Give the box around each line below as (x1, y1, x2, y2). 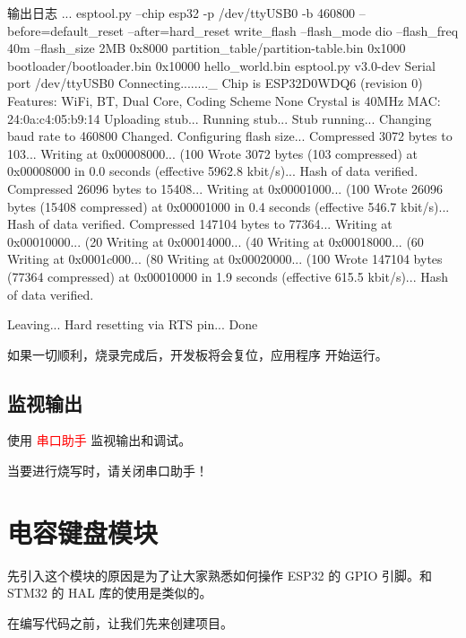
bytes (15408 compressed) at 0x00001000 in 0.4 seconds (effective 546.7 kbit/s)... (7, 197, 450, 215)
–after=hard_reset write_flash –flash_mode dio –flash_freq (127, 21, 459, 39)
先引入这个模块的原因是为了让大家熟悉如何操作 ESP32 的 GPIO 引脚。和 (7, 565, 432, 584)
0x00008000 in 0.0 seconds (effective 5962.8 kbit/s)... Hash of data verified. (7, 162, 419, 180)
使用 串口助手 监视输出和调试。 (7, 431, 192, 450)
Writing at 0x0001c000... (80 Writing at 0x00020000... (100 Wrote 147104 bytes (7, 249, 443, 268)
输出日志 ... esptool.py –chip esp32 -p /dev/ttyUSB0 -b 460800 (7, 4, 356, 22)
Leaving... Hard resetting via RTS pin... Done (7, 315, 258, 334)
